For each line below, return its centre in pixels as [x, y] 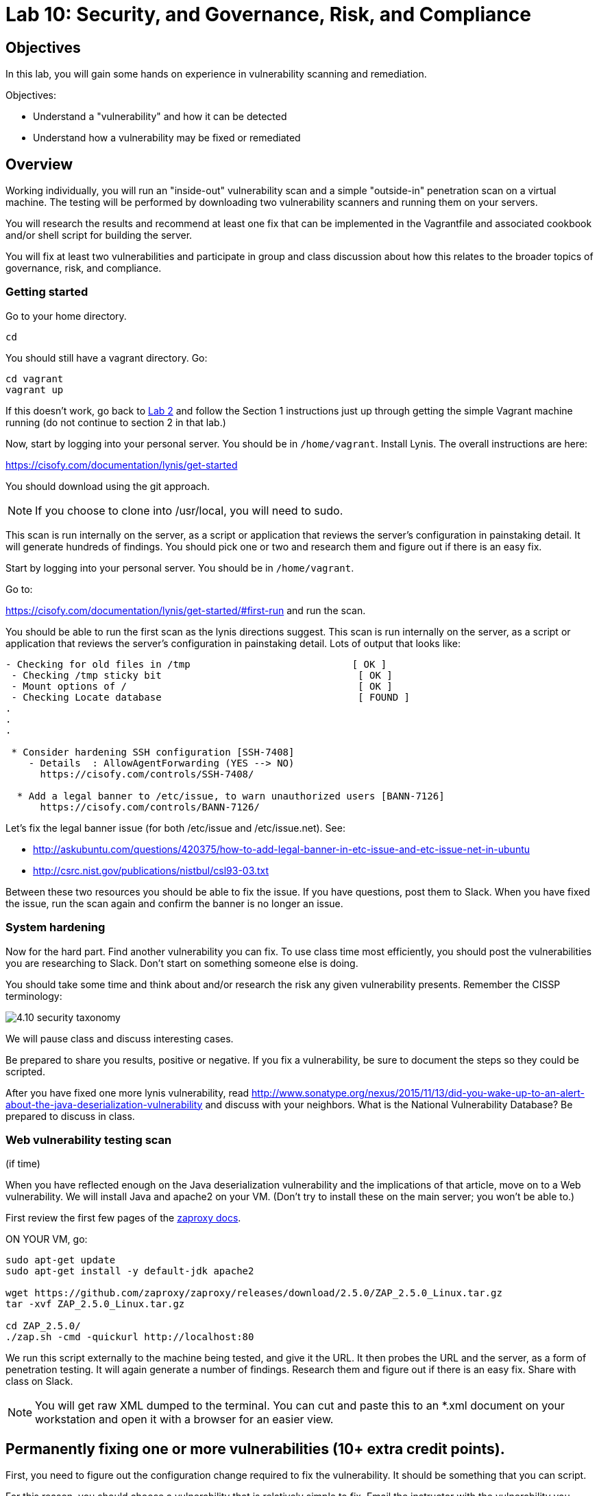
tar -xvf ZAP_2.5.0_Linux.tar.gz [95, 1304]
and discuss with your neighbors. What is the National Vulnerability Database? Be [389, 1104]
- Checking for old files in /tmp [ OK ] [196, 664]
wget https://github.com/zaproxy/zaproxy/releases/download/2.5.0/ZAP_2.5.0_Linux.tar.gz [254, 1293]
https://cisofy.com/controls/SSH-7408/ [147, 774]
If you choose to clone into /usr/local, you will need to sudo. [189, 510]
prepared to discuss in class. [70, 1116]
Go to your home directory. [66, 316]
